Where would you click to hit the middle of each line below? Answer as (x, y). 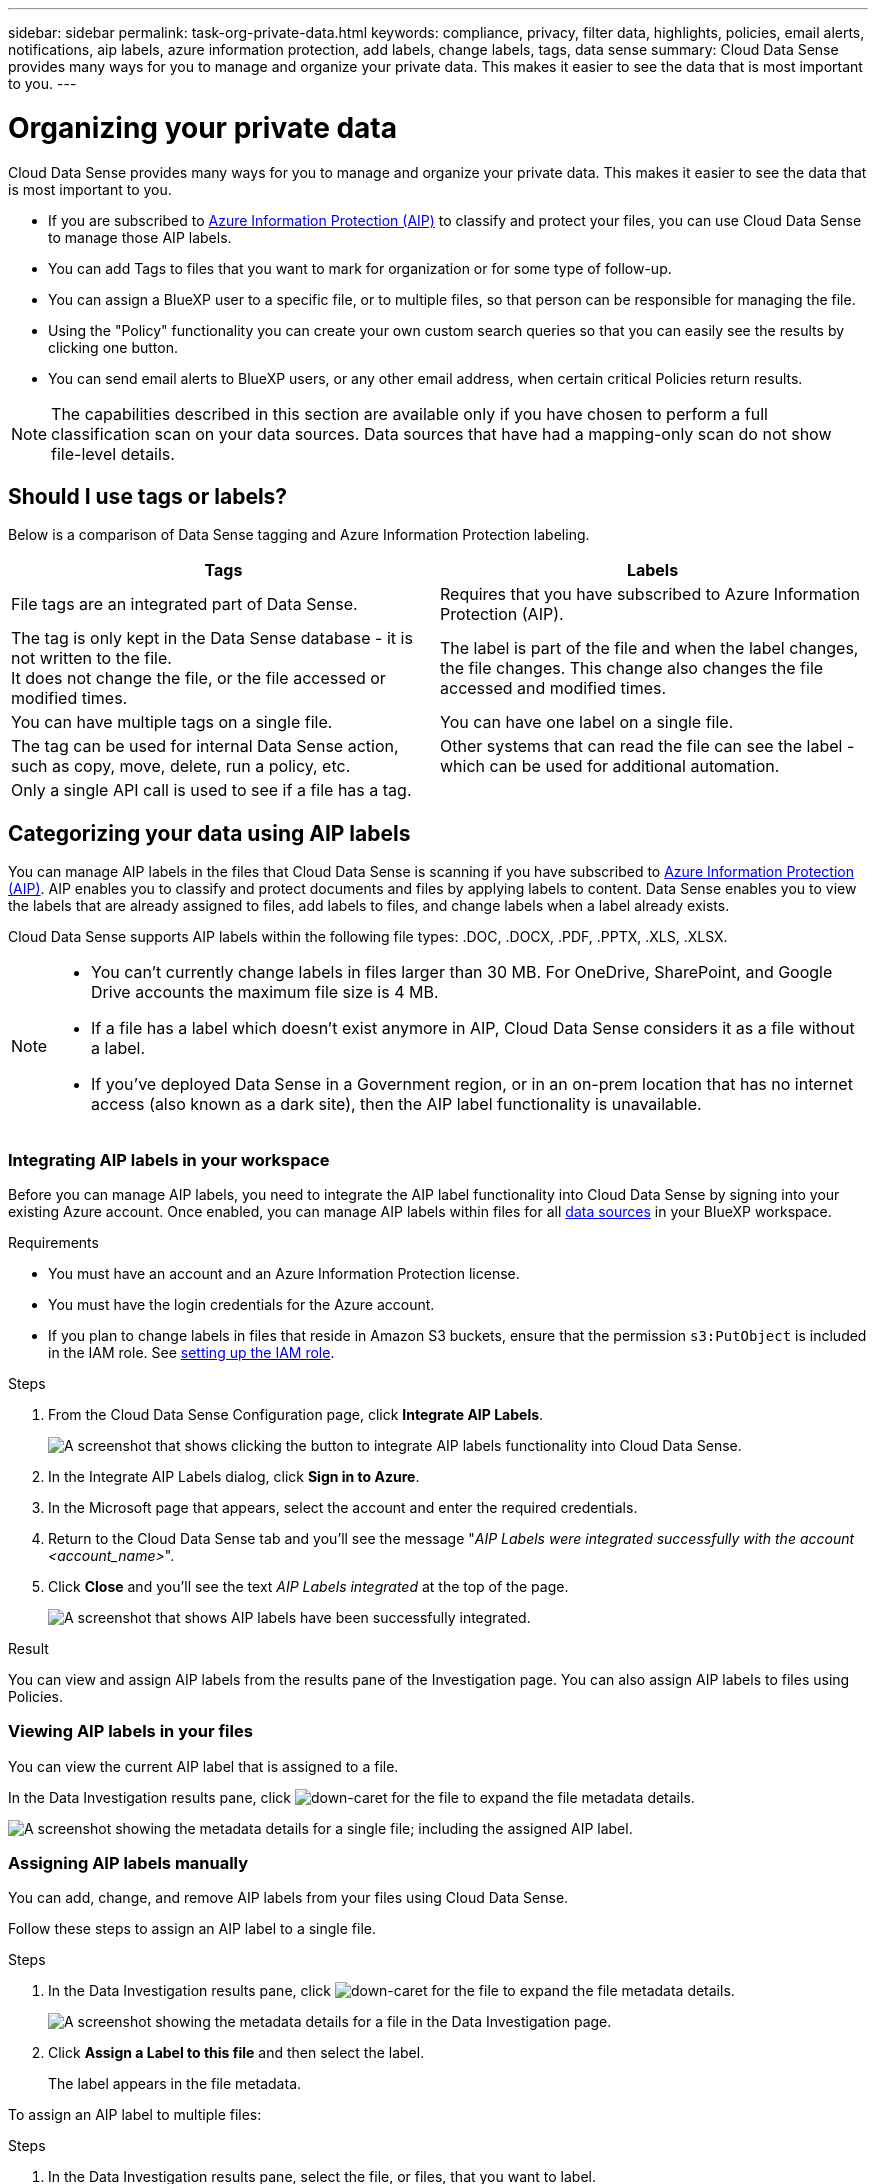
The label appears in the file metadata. (175, 2084)
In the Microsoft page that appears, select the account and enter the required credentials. (343, 1507)
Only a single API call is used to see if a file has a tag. (211, 790)
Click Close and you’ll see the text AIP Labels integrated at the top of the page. (308, 1586)
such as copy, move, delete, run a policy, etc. (181, 766)
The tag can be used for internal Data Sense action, (205, 746)
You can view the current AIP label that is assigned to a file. (203, 1766)
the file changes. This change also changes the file (632, 668)
